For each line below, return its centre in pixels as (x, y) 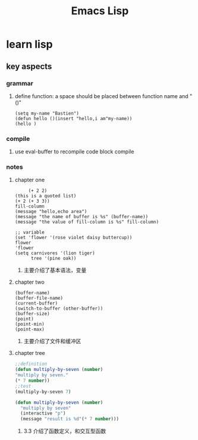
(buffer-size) (32, 314)
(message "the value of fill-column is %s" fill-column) (87, 222)
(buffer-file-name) (39, 298)
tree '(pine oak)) (54, 259)
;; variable (29, 232)
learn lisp (29, 44)
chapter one (30, 180)
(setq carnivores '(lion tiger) (55, 253)
